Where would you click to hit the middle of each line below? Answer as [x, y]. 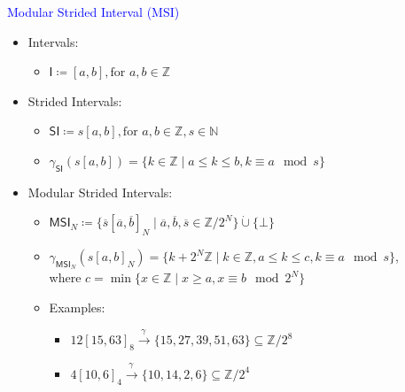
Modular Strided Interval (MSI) [93, 12]
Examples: [77, 307]
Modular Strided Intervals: [100, 192]
